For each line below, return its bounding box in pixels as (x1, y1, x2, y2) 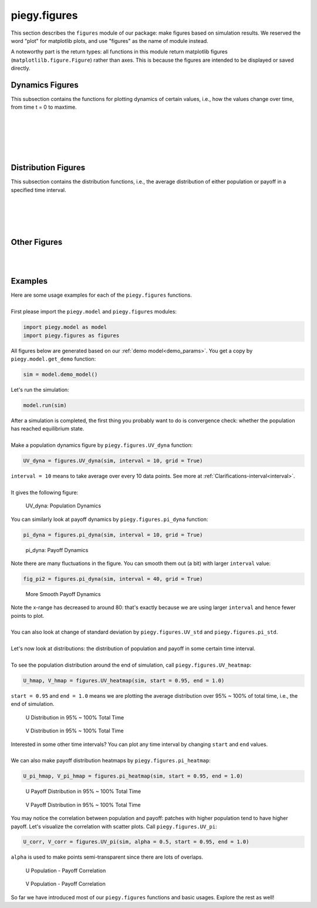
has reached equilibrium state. (11, 425, 85, 432)
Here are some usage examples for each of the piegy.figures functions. (11, 291, 192, 299)
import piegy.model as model (23, 324, 107, 331)
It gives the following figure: (11, 489, 79, 496)
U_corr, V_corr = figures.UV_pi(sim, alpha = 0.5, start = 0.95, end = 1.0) (23, 839, 249, 845)
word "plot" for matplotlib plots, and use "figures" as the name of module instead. (11, 37, 208, 44)
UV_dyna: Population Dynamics (25, 502, 102, 509)
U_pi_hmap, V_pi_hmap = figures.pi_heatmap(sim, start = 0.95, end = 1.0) (23, 773, 244, 779)
